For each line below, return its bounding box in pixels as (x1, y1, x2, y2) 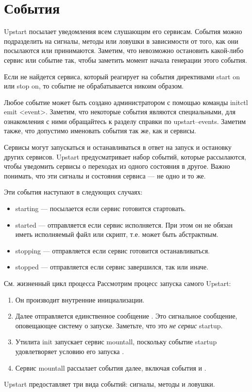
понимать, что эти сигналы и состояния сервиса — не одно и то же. (4, 170, 206, 180)
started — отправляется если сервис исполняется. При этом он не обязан (15, 219, 233, 230)
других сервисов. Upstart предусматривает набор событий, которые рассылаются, (4, 151, 247, 161)
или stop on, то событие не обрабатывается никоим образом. (4, 81, 184, 91)
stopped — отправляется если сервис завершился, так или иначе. (15, 262, 209, 272)
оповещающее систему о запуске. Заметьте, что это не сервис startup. (15, 320, 223, 330)
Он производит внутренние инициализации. (15, 294, 145, 304)
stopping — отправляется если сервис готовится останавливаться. (15, 245, 210, 255)
